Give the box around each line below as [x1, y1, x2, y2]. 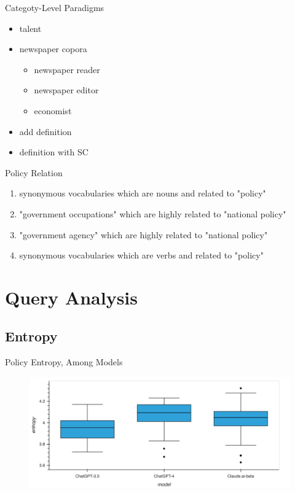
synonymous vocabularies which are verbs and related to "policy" [19, 249, 264, 262]
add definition [19, 125, 72, 138]
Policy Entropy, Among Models [5, 355, 123, 368]
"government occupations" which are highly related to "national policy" [19, 207, 286, 220]
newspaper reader [34, 63, 100, 76]
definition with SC [19, 146, 88, 158]
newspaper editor [34, 83, 99, 96]
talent [19, 21, 42, 34]
